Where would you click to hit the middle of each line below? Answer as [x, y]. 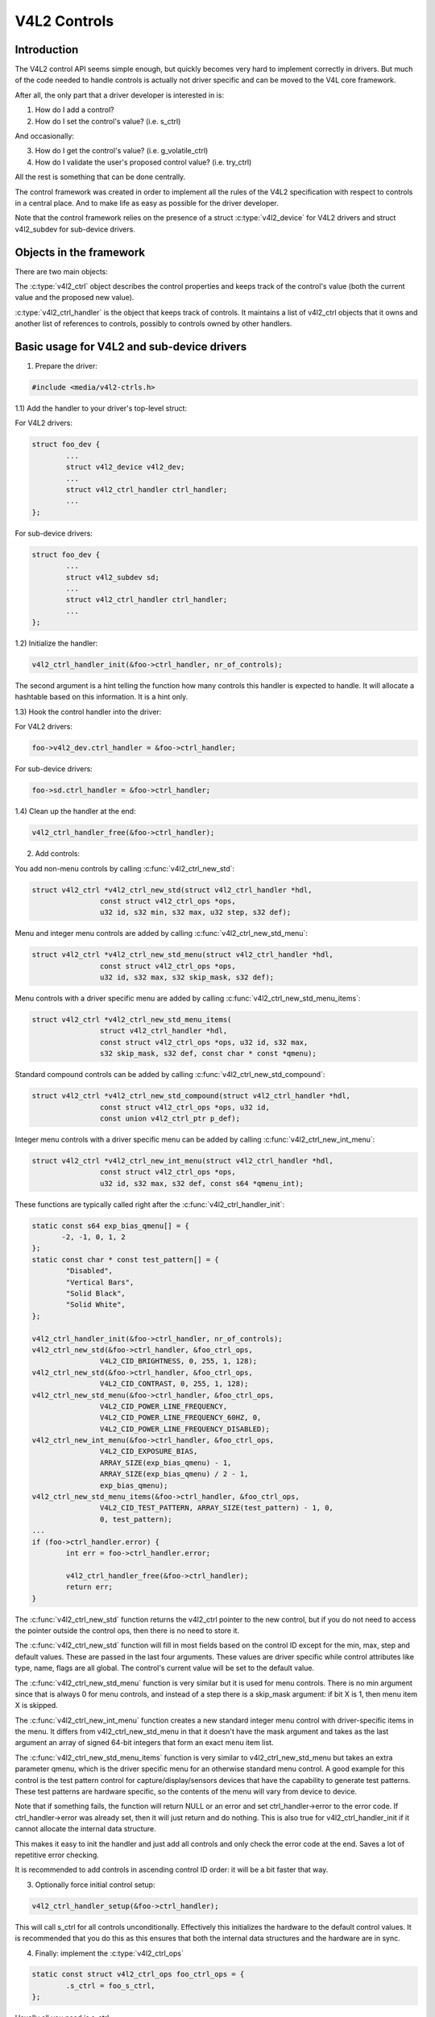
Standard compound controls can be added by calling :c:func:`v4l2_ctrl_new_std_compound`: [170, 1075]
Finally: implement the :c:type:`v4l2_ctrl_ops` [110, 1953]
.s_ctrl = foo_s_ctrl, [111, 1986]
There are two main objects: [62, 271]
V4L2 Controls [64, 21]
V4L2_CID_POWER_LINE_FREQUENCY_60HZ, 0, [180, 1418]
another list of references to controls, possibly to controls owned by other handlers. [153, 324]
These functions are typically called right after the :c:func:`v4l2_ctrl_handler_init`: [150, 1204]
